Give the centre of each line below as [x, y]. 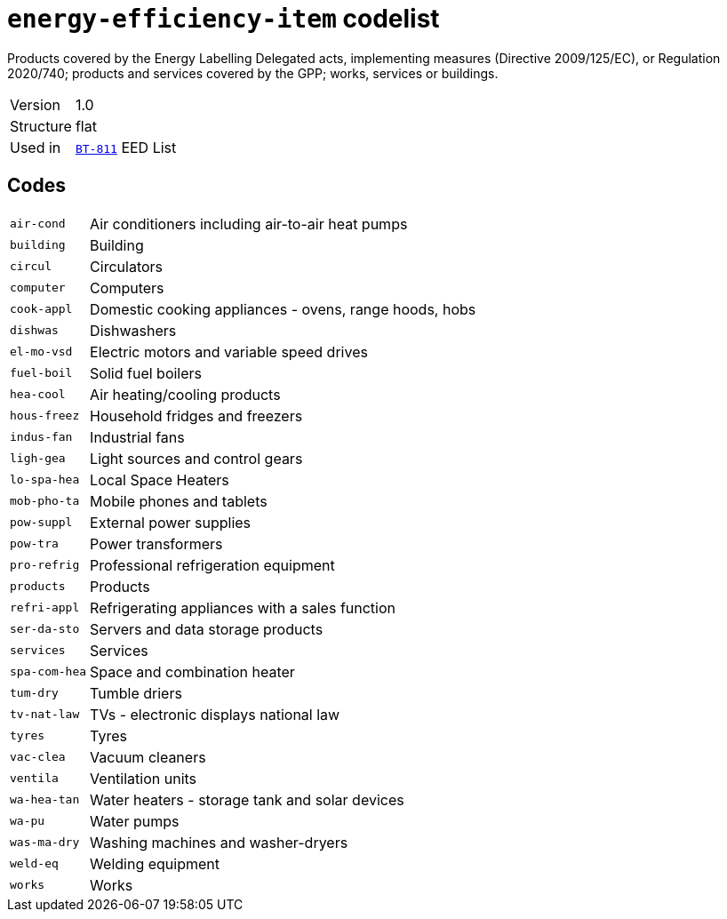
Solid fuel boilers [146, 373]
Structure [41, 126]
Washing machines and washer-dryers [219, 842]
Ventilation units [144, 778]
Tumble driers [136, 693]
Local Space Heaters [160, 479]
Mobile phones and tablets [179, 501]
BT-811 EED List [126, 147]
